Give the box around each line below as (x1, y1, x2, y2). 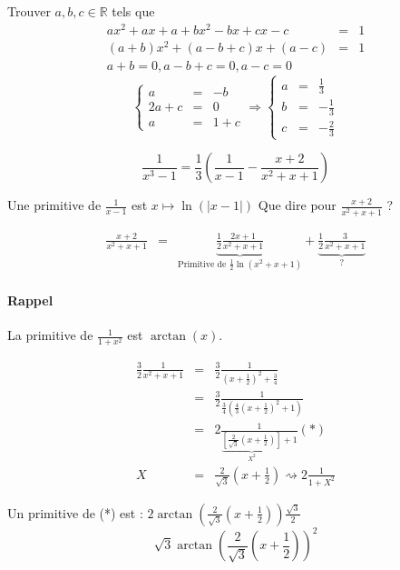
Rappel (7, 291, 54, 310)
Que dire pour (258, 195, 337, 215)
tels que (112, 2, 155, 20)
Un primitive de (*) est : (7, 503, 143, 522)
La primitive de (7, 325, 93, 345)
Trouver (7, 2, 51, 20)
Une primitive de (7, 195, 102, 215)
